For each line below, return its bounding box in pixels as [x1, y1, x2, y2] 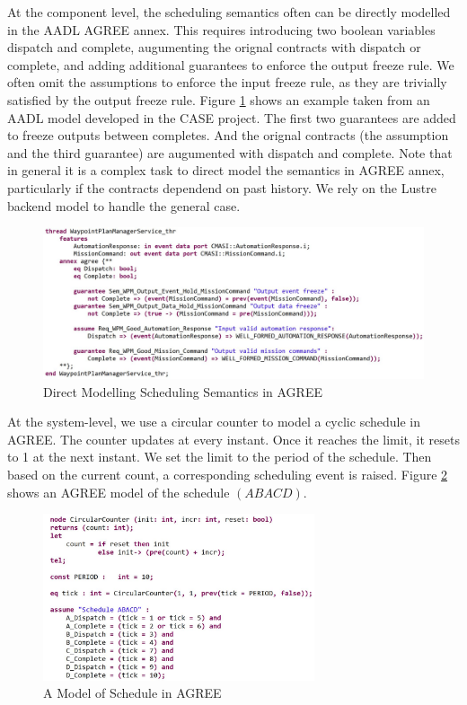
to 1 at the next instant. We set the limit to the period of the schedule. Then [7, 447, 432, 466]
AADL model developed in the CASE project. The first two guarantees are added [7, 108, 456, 127]
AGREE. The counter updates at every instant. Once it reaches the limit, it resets [7, 429, 461, 448]
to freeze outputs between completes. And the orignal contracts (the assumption [7, 126, 449, 145]
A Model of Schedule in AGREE [43, 683, 222, 702]
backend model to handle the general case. [7, 196, 241, 215]
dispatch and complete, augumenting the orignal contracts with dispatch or [7, 38, 421, 57]
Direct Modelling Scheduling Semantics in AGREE [43, 382, 322, 401]
